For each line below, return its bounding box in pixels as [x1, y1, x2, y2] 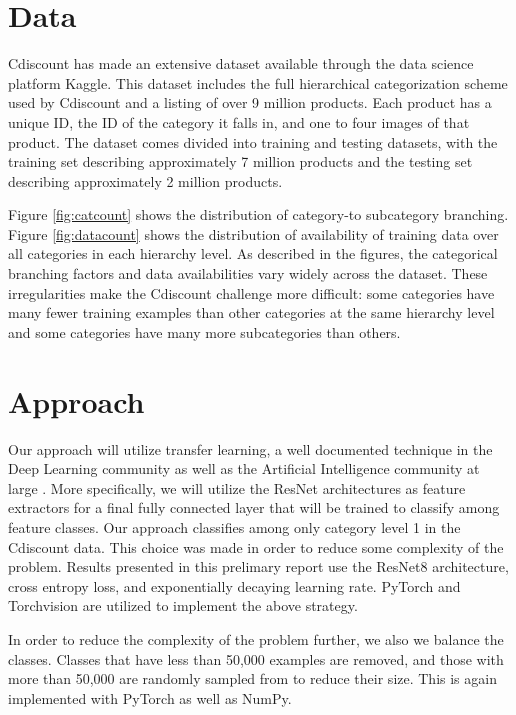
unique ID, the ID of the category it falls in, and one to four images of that [8, 111, 470, 132]
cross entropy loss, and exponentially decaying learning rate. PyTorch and [8, 575, 461, 596]
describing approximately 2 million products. [8, 170, 283, 191]
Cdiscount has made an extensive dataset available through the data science [8, 53, 474, 74]
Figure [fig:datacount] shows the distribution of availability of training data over [8, 223, 499, 244]
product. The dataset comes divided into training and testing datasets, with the [8, 131, 498, 152]
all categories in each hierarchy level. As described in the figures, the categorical [8, 243, 498, 264]
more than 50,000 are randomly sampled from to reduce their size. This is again [8, 668, 497, 689]
